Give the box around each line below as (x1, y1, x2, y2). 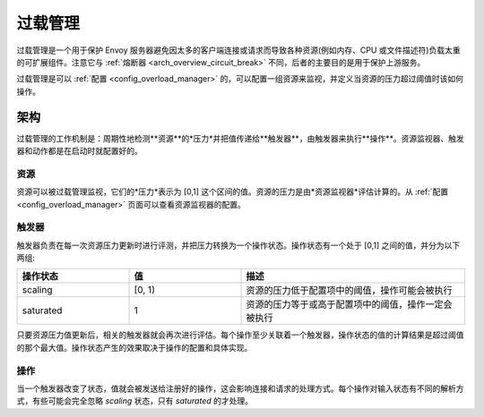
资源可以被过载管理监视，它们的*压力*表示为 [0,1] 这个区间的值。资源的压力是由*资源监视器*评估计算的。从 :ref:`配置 (16, 186, 449, 197)
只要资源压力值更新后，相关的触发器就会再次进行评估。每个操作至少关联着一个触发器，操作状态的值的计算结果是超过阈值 (16, 329, 464, 340)
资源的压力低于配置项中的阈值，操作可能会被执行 (246, 285, 453, 297)
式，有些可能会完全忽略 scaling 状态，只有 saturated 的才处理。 (16, 396, 253, 406)
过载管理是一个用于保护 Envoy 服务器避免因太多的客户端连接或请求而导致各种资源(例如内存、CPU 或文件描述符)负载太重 (16, 45, 461, 55)
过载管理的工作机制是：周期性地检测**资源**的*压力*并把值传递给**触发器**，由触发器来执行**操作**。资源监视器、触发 (16, 132, 465, 143)
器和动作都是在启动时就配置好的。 (16, 146, 143, 157)
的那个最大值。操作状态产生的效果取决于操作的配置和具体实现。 (16, 342, 253, 353)
